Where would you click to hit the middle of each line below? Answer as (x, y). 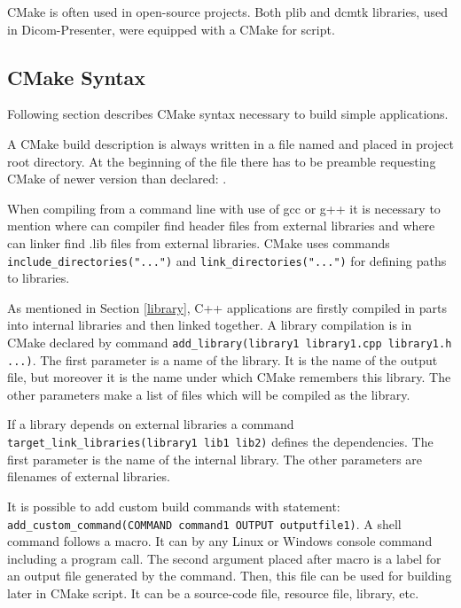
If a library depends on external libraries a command (151, 424)
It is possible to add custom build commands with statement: (174, 506)
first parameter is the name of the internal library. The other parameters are (215, 459)
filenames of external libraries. (89, 476)
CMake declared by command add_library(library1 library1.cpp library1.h (230, 342)
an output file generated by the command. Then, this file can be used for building (230, 576)
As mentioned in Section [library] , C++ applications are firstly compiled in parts (227, 307)
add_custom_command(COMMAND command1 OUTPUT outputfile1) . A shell (204, 523)
